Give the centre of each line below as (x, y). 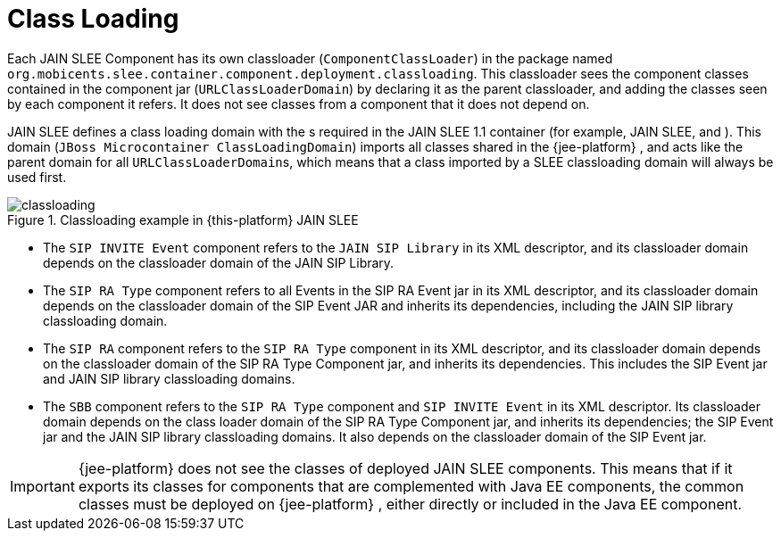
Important (42, 486)
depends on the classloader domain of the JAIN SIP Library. (219, 262)
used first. (37, 177)
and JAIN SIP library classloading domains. (169, 378)
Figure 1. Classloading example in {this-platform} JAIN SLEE (183, 219)
